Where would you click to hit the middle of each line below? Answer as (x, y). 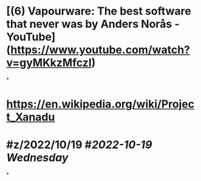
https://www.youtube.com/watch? (100, 50)
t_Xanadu (31, 117)
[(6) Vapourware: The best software (99, 11)
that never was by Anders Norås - (93, 24)
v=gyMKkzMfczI (49, 63)
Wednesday (37, 158)
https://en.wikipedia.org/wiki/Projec (101, 104)
